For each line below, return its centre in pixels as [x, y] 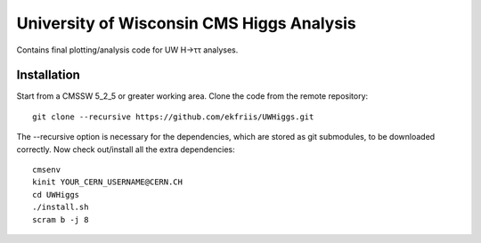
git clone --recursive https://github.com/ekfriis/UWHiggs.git [173, 117]
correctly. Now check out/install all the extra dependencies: [126, 149]
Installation [48, 75]
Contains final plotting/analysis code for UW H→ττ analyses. [127, 50]
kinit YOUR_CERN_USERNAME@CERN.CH [107, 182]
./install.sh [61, 207]
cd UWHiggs [56, 194]
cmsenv [47, 170]
